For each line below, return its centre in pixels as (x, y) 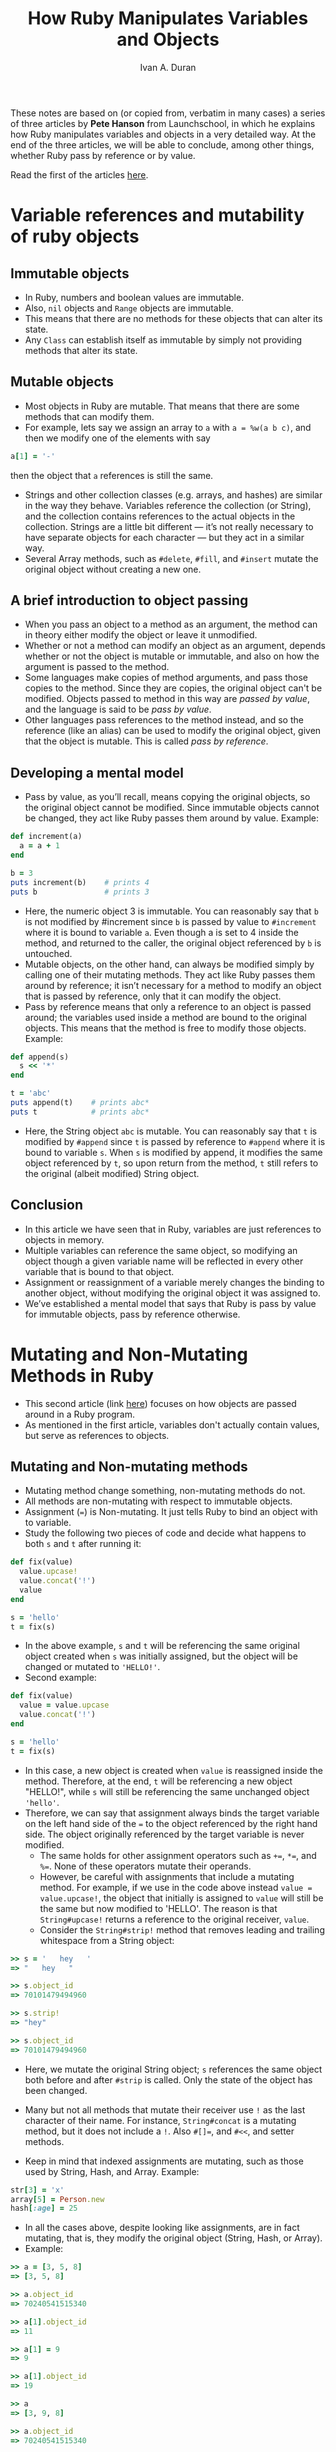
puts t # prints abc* (80, 1112)
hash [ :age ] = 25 (44, 2208)
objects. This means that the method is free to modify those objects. (165, 1028)
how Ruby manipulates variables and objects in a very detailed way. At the (163, 134)
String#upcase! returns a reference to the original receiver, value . (174, 1919)
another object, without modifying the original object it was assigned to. (172, 1293)
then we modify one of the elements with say (117, 438)
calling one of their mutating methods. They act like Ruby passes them (170, 974)
